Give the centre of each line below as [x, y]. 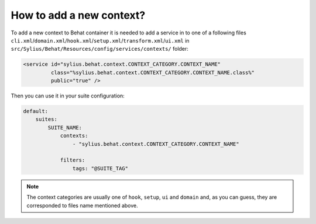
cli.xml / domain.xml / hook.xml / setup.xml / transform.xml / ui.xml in [100, 40]
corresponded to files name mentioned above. [83, 205]
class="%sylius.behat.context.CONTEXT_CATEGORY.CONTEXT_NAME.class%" [152, 72]
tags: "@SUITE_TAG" [100, 168]
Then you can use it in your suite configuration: [68, 96]
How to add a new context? [78, 15]
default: [36, 111]
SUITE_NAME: [65, 127]
